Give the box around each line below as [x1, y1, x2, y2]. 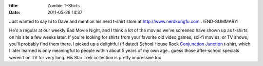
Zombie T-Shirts [47, 3, 80, 8]
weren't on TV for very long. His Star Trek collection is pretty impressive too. [9, 54, 163, 60]
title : [9, 3, 19, 8]
